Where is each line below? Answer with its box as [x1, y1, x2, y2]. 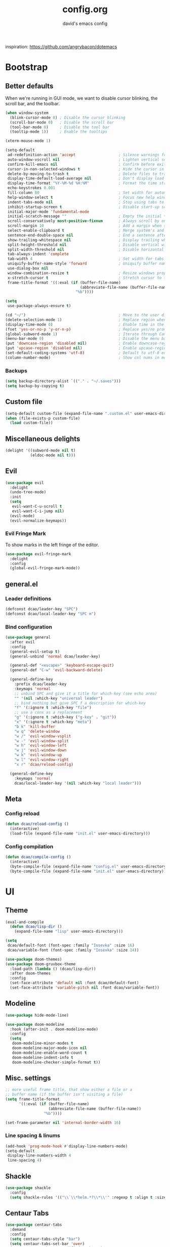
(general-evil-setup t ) [10, 649, 60, 654]
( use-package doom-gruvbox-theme [5, 961, 76, 967]
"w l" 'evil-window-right [14, 757, 69, 762]
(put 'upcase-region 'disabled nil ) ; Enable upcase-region [5, 346, 168, 351]
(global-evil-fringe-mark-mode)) [10, 566, 80, 571]
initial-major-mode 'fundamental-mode [7, 209, 90, 214]
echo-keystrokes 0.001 [7, 186, 56, 191]
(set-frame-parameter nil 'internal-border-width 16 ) [5, 1120, 121, 1125]
